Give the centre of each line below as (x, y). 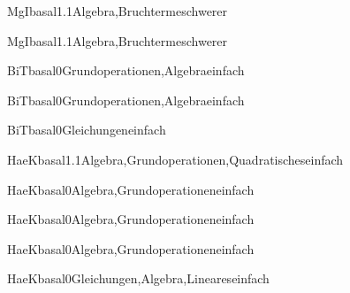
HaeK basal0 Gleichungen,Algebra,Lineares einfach (138, 278)
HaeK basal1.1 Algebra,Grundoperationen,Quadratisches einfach (175, 159)
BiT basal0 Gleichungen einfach (87, 130)
